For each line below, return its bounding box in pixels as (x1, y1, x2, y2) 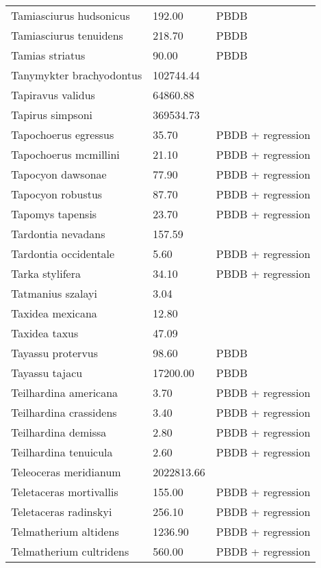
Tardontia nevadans (11, 226, 105, 242)
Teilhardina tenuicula (11, 444, 113, 460)
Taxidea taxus (11, 325, 79, 341)
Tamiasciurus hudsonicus (11, 8, 130, 23)
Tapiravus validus (11, 87, 95, 103)
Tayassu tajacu (11, 365, 83, 380)
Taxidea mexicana (11, 305, 97, 321)
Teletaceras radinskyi (11, 504, 112, 519)
